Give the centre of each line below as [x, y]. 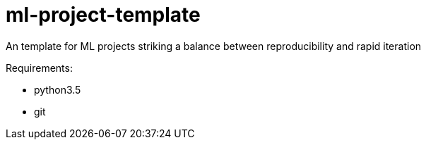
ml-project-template [103, 15]
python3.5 [58, 89]
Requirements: [39, 68]
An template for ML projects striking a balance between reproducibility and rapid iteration [214, 46]
